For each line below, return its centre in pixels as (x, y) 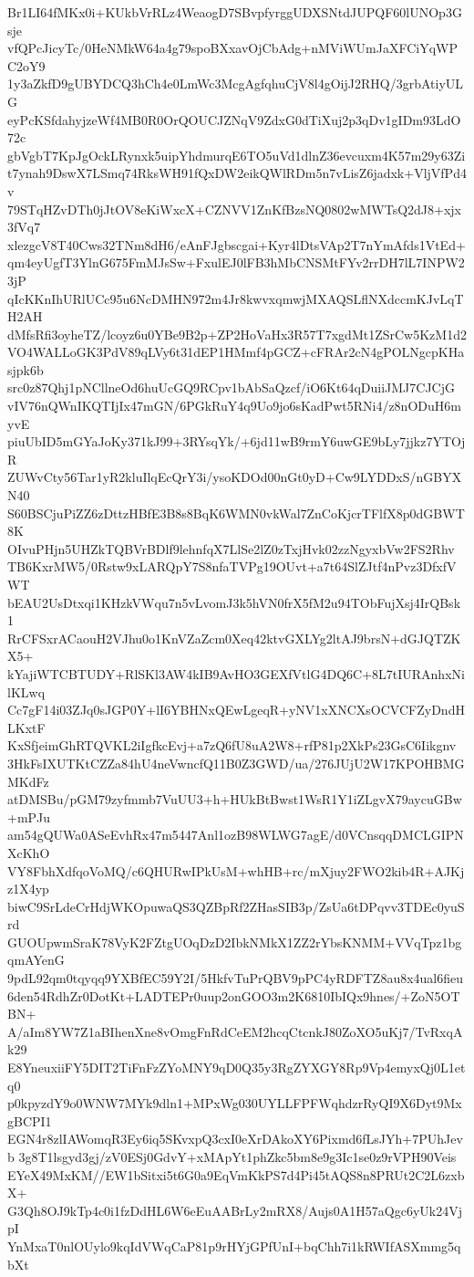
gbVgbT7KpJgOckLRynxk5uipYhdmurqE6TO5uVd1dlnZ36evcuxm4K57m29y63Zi (237, 155)
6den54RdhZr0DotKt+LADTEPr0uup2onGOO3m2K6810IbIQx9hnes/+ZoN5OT (234, 995)
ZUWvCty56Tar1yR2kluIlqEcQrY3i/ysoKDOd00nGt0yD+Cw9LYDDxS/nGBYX (235, 477)
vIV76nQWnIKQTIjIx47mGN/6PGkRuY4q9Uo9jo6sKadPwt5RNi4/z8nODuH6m (234, 406)
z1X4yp (28, 889)
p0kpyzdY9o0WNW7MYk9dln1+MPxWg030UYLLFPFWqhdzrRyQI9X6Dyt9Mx (235, 1103)
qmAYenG (36, 960)
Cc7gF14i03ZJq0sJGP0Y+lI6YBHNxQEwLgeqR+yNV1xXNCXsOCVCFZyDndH (236, 710)
